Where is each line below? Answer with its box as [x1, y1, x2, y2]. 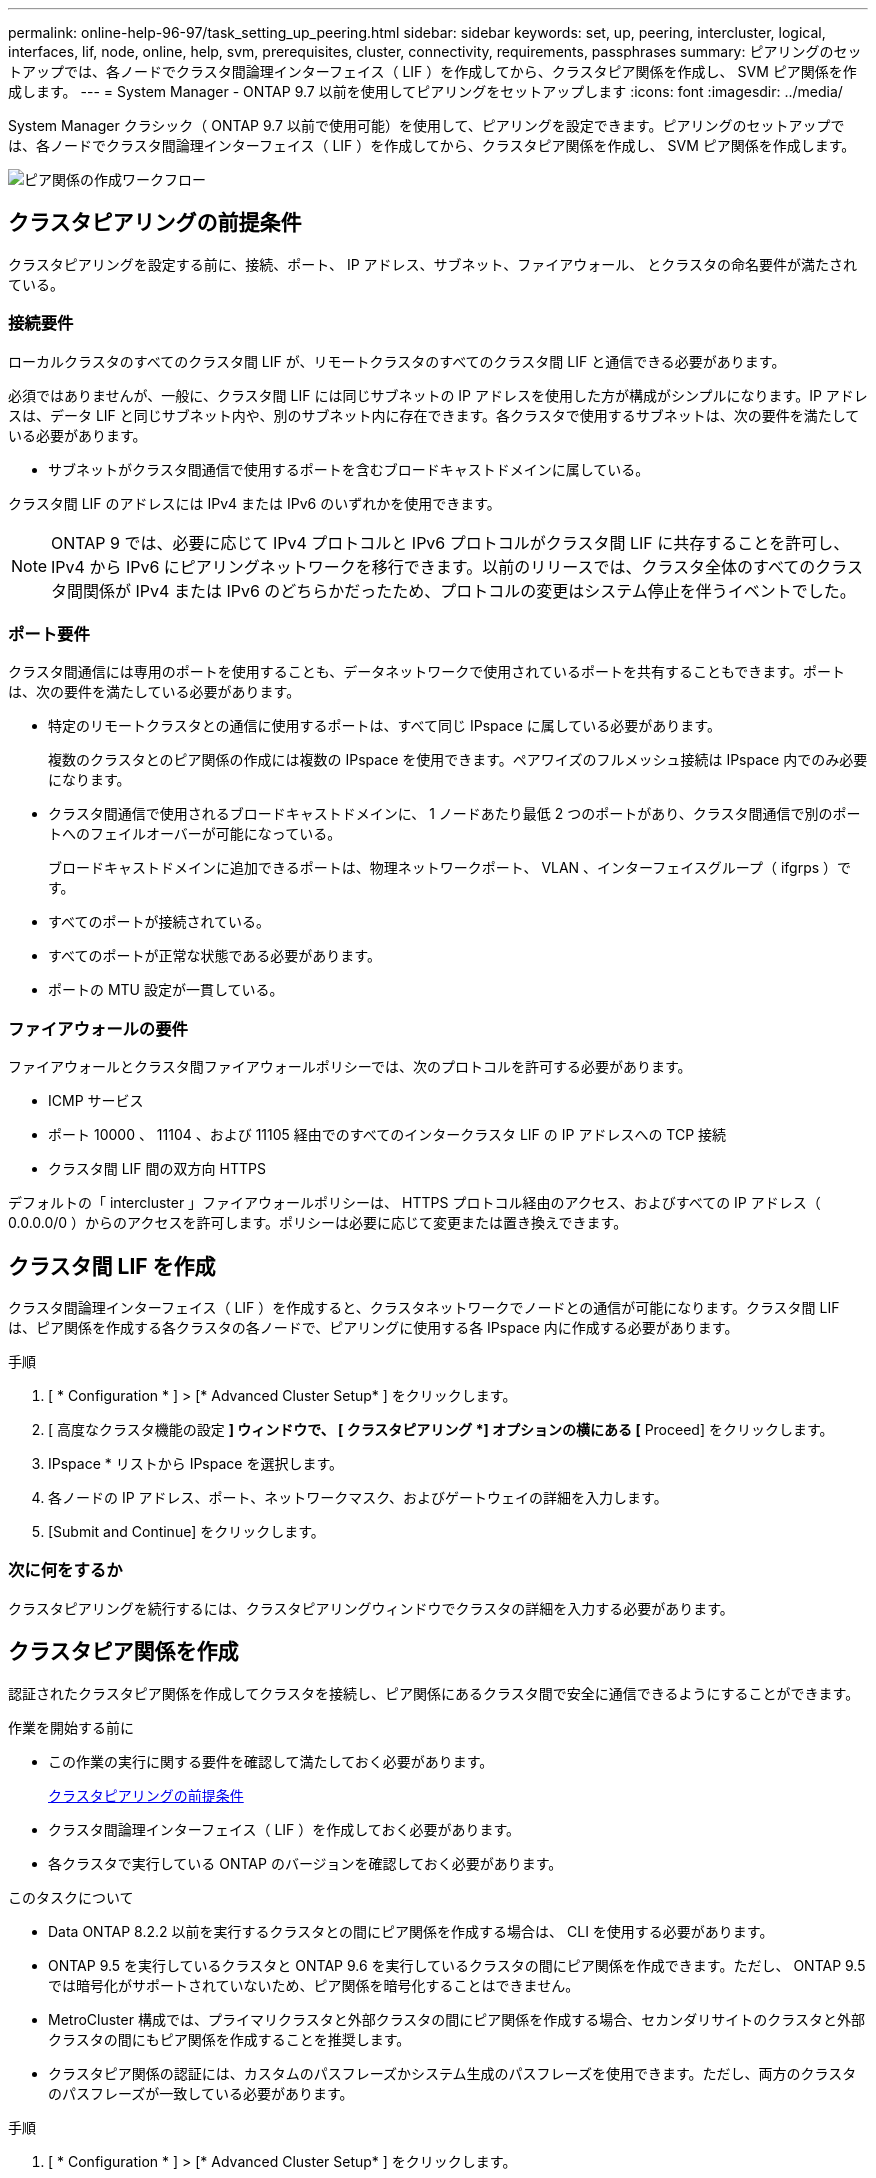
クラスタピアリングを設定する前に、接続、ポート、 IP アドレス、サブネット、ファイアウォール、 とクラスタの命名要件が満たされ [8, 255, 857, 273]
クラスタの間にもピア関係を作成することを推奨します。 [48, 2030, 411, 2048]
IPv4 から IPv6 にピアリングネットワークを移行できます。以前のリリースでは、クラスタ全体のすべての [51, 556, 816, 577]
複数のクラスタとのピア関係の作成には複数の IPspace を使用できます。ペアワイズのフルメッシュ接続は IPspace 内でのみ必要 [48, 751, 868, 769]
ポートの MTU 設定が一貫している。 [48, 981, 284, 999]
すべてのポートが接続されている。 [48, 913, 271, 931]
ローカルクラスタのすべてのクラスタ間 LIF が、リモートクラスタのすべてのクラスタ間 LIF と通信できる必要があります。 [8, 352, 786, 370]
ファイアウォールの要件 [8, 1018, 188, 1039]
